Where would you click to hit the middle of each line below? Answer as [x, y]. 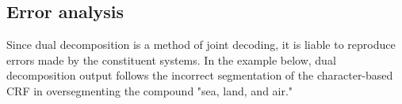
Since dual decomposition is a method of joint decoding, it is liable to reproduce [201, 45]
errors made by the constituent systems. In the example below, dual [171, 59]
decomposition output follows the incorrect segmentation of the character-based [200, 75]
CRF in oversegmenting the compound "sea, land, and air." [150, 90]
